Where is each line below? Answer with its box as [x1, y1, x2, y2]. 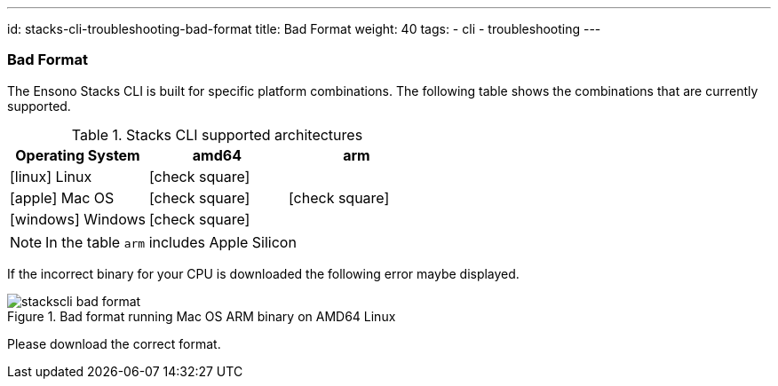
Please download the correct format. [7, 335, 221, 351]
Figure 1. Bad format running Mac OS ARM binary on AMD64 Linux [7, 308, 396, 324]
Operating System [15, 146, 140, 164]
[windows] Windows [10, 209, 146, 228]
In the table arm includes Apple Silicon [45, 232, 297, 251]
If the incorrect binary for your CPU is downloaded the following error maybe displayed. [7, 265, 520, 281]
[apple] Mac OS [10, 188, 115, 207]
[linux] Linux [10, 167, 92, 185]
